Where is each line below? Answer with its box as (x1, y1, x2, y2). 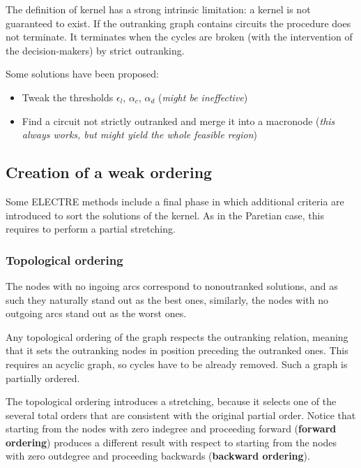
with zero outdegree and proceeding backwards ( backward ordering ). (6, 448, 310, 463)
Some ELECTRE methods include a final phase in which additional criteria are (6, 193, 344, 208)
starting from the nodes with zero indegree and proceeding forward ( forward (6, 421, 337, 436)
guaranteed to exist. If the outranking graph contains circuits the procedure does (6, 15, 351, 30)
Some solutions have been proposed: (6, 66, 159, 81)
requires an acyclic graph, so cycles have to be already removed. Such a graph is (6, 356, 348, 371)
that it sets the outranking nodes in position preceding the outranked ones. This (6, 343, 348, 358)
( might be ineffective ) (158, 89, 248, 104)
